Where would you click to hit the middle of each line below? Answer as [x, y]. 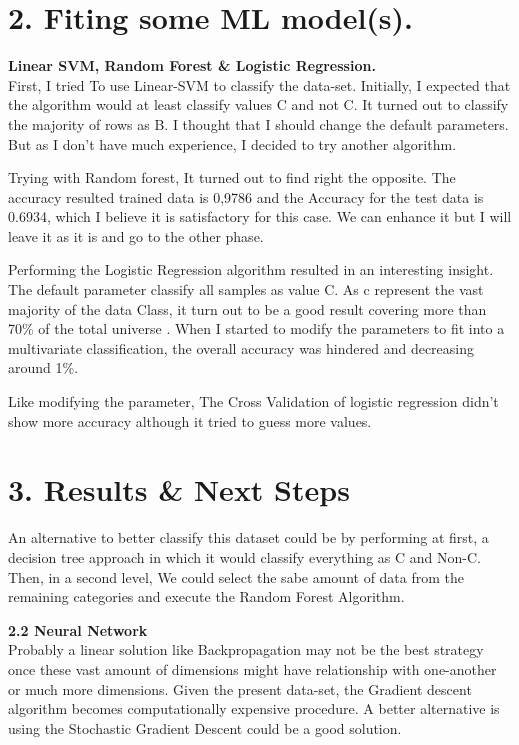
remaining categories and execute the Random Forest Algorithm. [206, 596]
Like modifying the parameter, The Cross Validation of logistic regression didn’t [253, 401]
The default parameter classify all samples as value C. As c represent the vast [246, 289]
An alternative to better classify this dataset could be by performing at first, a [248, 537]
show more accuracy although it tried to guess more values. [190, 420]
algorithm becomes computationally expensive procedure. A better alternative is [254, 708]
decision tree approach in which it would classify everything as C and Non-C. [244, 556]
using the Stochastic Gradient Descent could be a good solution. [205, 727]
